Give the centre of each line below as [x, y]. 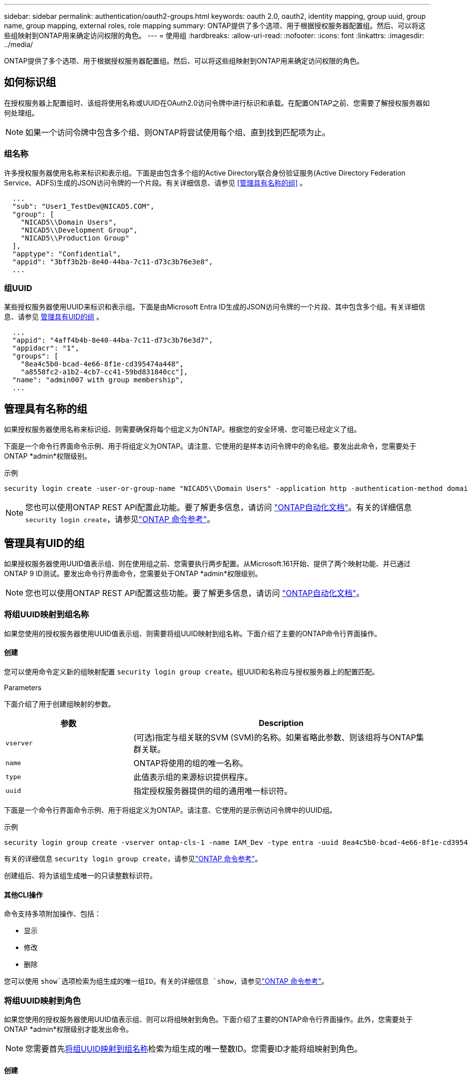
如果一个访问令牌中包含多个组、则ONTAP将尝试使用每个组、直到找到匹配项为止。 [178, 132]
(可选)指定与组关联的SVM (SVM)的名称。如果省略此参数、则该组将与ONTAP [275, 737]
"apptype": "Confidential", [67, 254]
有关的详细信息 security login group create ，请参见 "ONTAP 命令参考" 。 [133, 859]
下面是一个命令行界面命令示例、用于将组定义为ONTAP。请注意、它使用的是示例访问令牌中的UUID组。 [170, 810]
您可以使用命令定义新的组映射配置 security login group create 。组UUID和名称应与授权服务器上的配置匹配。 [192, 672]
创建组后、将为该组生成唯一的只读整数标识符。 [80, 875]
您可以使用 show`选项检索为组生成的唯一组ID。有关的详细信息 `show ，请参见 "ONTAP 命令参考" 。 [166, 981]
